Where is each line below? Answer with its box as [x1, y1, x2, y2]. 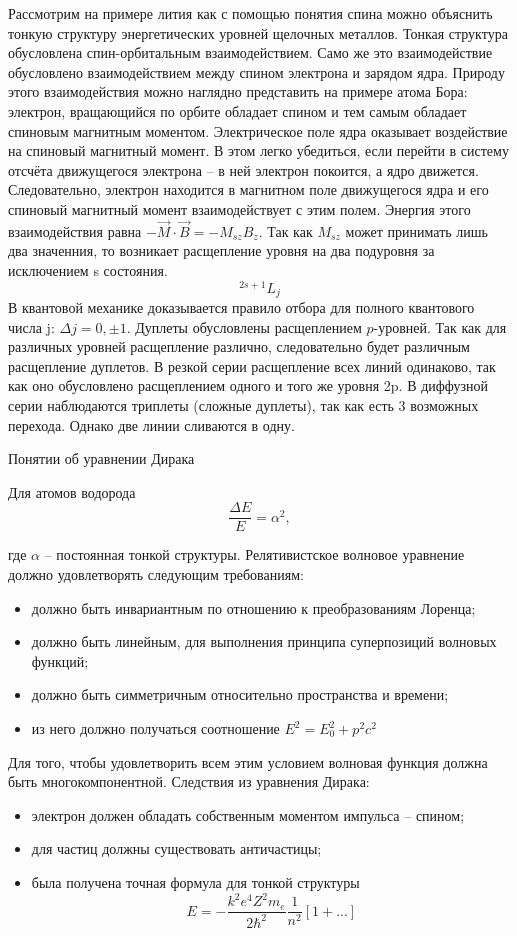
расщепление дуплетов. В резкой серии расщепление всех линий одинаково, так [8, 355, 496, 376]
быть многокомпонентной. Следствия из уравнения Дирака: [8, 771, 370, 792]
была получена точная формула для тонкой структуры [31, 872, 360, 892]
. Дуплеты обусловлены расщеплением [126, 316, 362, 337]
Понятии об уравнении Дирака [8, 448, 195, 469]
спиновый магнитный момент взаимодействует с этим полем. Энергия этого [8, 198, 471, 219]
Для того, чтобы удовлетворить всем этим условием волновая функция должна [8, 751, 488, 772]
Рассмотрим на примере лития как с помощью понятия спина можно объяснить [8, 3, 493, 23]
